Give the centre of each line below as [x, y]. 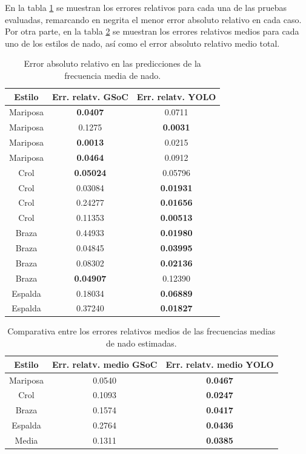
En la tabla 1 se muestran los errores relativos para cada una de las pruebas [146, 7]
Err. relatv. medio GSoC [105, 364]
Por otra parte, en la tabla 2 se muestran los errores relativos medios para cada [152, 31]
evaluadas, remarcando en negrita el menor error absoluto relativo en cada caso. [153, 19]
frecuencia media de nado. [113, 75]
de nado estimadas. [141, 343]
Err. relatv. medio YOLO [220, 364]
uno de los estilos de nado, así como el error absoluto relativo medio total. [142, 43]
